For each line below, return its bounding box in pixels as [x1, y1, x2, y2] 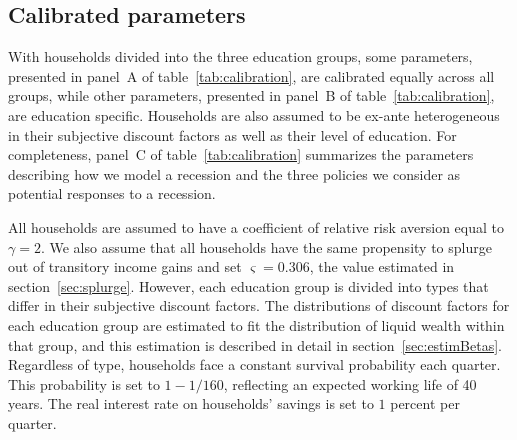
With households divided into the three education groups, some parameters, [8, 46, 473, 67]
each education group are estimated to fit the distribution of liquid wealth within [8, 314, 505, 335]
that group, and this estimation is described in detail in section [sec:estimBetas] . [8, 334, 503, 355]
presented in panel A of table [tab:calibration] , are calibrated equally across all [8, 65, 495, 86]
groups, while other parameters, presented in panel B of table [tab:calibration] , [8, 85, 495, 106]
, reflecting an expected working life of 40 [223, 373, 477, 394]
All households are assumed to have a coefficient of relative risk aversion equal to [8, 216, 505, 237]
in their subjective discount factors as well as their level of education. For [8, 124, 457, 145]
